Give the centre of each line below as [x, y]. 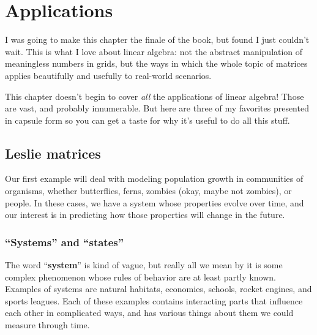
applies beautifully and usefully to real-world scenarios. [108, 75]
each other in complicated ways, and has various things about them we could [149, 313]
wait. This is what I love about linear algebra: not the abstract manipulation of [154, 51]
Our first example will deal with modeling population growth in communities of [154, 179]
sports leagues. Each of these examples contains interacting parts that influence [154, 300]
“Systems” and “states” [65, 242]
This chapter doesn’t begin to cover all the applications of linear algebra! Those [155, 96]
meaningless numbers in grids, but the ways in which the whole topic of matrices [156, 63]
